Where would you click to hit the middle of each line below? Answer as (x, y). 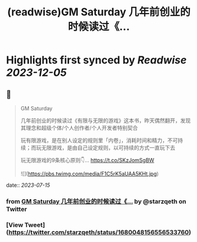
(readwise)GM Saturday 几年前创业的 (99, 12)
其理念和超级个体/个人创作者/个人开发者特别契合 (79, 128)
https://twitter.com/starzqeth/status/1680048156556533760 (99, 232)
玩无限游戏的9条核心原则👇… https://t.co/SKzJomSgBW (87, 160)
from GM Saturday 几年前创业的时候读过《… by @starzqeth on (96, 201)
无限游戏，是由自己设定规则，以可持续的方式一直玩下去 (108, 148)
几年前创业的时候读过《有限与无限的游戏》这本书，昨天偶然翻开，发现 (106, 120)
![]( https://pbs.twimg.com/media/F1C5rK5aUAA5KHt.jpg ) (89, 174)
